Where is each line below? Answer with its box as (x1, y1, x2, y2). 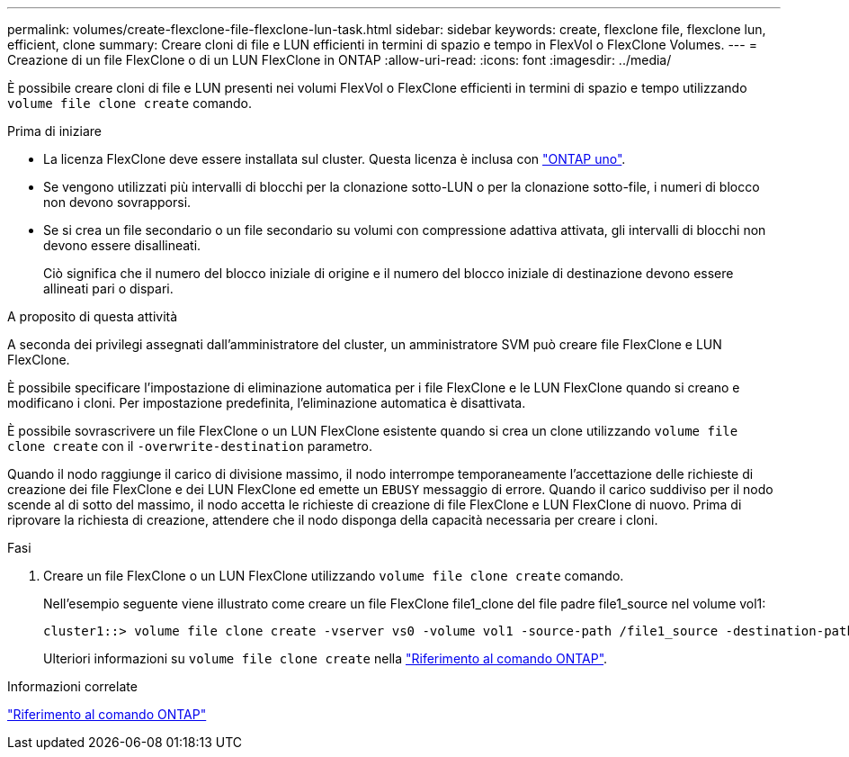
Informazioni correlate (7, 679, 138, 694)
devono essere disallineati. (43, 238, 201, 253)
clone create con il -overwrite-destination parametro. (7, 438, 372, 454)
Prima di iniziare (7, 123, 102, 139)
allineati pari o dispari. (43, 281, 174, 296)
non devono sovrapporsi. (43, 194, 192, 210)
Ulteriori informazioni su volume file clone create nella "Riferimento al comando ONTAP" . (43, 651, 608, 666)
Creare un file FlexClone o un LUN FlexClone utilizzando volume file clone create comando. (43, 568, 624, 583)
